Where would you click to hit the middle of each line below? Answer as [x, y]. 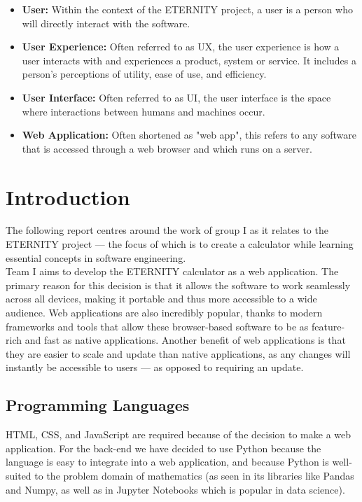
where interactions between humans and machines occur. [144, 111]
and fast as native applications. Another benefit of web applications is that [185, 340]
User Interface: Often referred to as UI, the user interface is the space [176, 97]
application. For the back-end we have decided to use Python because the [163, 448]
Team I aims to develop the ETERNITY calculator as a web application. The [172, 271]
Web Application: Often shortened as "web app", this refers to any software [189, 135]
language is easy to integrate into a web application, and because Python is [167, 462]
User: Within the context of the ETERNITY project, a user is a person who [187, 9]
